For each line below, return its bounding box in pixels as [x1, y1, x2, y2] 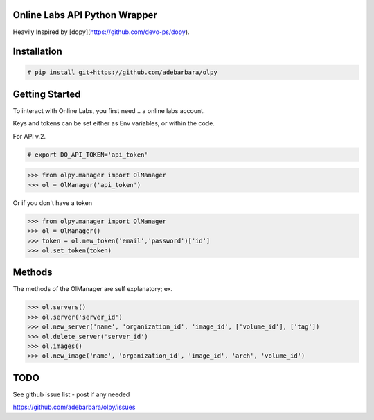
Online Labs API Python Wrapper [12, 9, 157, 21]
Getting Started [12, 88, 81, 100]
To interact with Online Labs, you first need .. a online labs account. [12, 107, 205, 115]
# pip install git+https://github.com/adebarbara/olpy [27, 68, 217, 76]
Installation [12, 46, 62, 58]
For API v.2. [12, 132, 46, 140]
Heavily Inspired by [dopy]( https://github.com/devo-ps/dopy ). [12, 28, 190, 36]
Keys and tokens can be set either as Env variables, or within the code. [12, 119, 215, 128]
